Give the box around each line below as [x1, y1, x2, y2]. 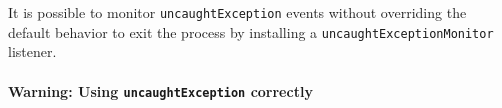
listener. [8, 41, 57, 62]
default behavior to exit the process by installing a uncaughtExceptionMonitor [8, 21, 494, 42]
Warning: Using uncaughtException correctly [8, 80, 313, 101]
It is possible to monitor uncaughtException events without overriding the [8, 2, 467, 22]
